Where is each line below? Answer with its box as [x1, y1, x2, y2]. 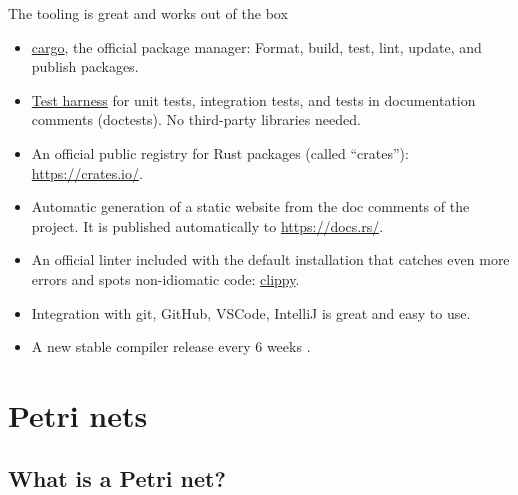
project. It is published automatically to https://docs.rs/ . [31, 215, 384, 236]
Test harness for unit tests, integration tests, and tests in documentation [31, 89, 476, 110]
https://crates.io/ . [31, 162, 143, 183]
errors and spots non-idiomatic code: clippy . [31, 268, 300, 289]
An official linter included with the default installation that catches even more [31, 249, 510, 270]
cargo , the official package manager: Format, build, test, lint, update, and [31, 36, 482, 57]
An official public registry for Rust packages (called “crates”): [31, 142, 409, 163]
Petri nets [8, 394, 148, 435]
